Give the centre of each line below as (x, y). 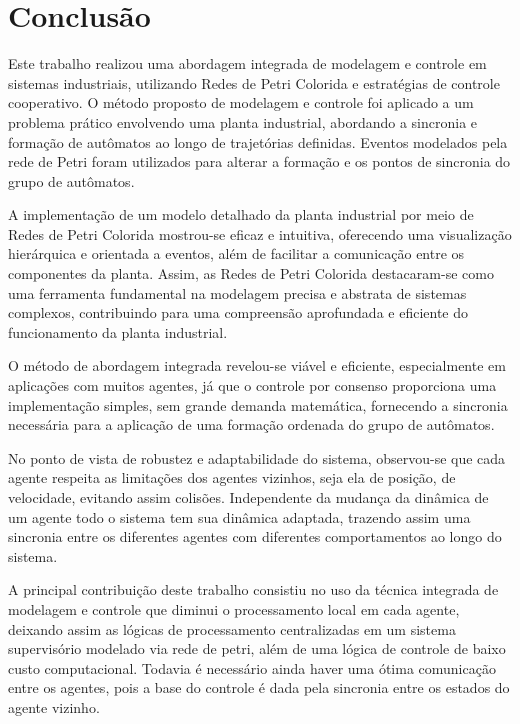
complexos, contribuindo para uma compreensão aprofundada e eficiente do (238, 312)
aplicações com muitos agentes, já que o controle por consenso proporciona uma (252, 385)
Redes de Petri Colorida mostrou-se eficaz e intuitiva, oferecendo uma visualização (260, 233)
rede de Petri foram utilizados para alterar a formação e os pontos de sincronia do (259, 161)
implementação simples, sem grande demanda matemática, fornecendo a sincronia (258, 404)
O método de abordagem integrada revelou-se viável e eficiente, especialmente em (257, 365)
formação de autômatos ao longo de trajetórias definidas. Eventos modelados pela (258, 141)
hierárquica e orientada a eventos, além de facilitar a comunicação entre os (236, 253)
